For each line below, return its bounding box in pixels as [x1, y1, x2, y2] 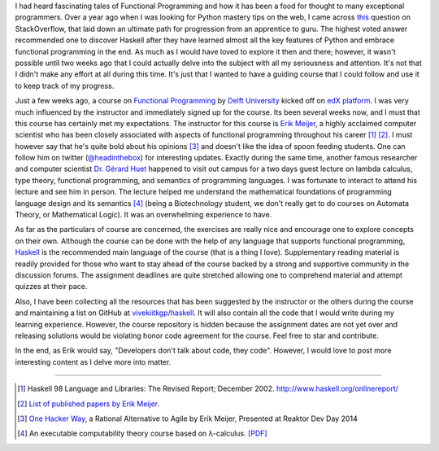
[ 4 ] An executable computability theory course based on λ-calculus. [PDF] [17, 428, 267, 439]
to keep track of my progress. [15, 81, 115, 90]
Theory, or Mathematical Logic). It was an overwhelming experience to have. [15, 210, 272, 220]
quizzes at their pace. [15, 282, 88, 291]
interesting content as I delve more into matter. [15, 357, 172, 366]
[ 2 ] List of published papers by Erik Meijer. [17, 399, 160, 409]
